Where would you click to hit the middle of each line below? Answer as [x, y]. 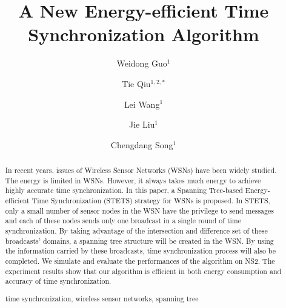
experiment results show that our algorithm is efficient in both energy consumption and [143, 271]
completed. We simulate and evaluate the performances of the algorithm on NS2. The [140, 260]
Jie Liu [142, 124]
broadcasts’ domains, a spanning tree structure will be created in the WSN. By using [139, 241]
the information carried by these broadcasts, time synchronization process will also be [141, 251]
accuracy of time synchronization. [58, 281]
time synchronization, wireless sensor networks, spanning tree [102, 298]
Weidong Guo [142, 63]
